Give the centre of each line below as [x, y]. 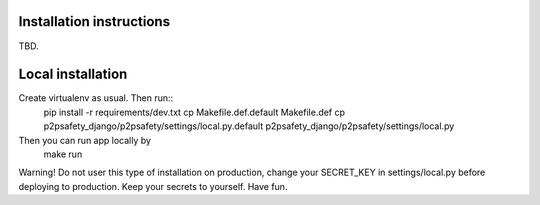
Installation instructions [94, 21]
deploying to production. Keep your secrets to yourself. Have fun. [153, 186]
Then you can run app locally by [85, 140]
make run [63, 154]
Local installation [73, 74]
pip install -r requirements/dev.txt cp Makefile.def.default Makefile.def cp [194, 112]
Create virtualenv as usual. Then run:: [96, 98]
